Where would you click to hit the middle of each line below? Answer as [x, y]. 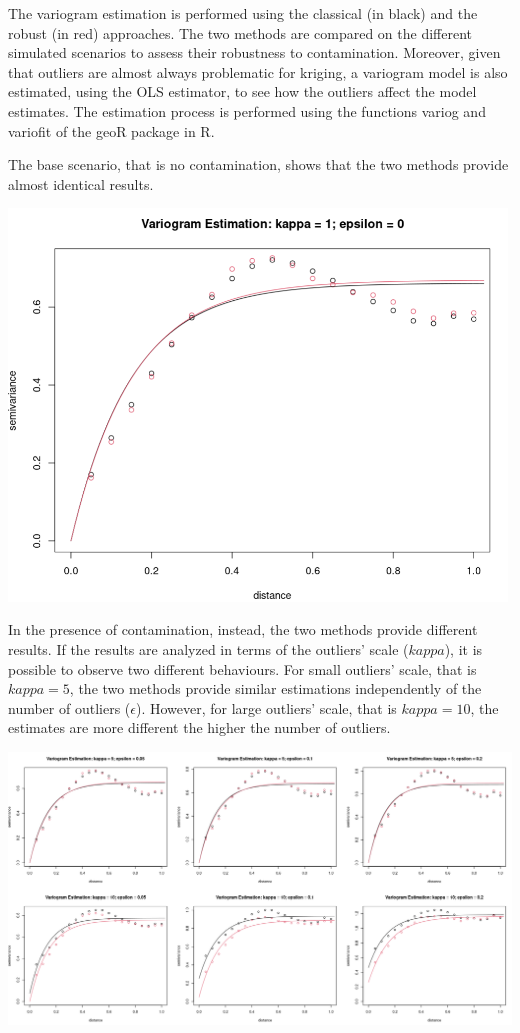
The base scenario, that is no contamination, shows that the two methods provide [258, 164]
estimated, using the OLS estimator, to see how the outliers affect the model [242, 91]
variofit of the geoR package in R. [111, 130]
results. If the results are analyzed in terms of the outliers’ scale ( [208, 649]
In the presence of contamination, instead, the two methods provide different [243, 629]
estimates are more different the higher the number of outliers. [199, 727]
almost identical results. [81, 183]
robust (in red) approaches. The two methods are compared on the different [240, 32]
